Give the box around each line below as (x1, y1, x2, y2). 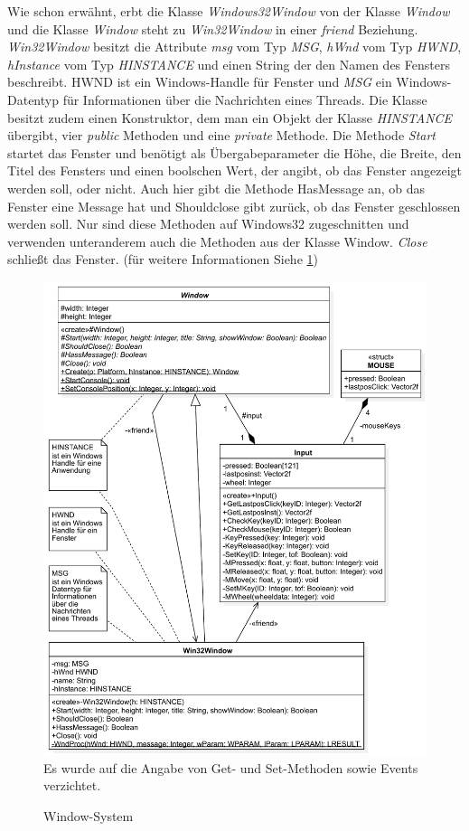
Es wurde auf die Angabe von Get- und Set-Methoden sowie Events (43, 758, 418, 777)
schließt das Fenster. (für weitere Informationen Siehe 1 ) (7, 250, 318, 269)
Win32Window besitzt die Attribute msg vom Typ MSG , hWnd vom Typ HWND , (7, 37, 462, 56)
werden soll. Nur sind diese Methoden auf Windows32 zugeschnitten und (7, 214, 409, 233)
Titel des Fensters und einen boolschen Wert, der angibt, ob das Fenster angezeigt (7, 161, 463, 180)
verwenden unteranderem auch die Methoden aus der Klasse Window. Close (7, 231, 427, 250)
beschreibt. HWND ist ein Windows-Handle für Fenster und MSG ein (7, 72, 392, 91)
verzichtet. (43, 776, 101, 795)
